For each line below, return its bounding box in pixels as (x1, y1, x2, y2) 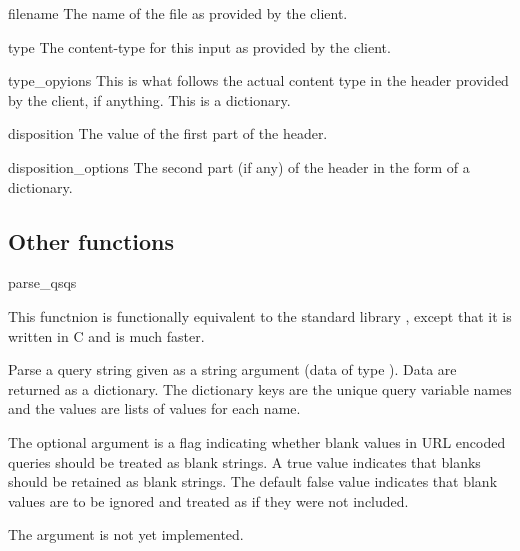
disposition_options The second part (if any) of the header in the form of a (8, 156, 470, 177)
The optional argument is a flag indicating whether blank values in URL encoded (8, 431, 506, 452)
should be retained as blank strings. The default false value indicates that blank (8, 471, 498, 492)
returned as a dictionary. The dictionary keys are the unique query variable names (8, 378, 512, 399)
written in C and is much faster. (8, 325, 205, 346)
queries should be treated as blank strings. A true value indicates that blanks (8, 451, 481, 472)
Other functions (8, 225, 175, 256)
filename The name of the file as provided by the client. (8, 3, 348, 23)
